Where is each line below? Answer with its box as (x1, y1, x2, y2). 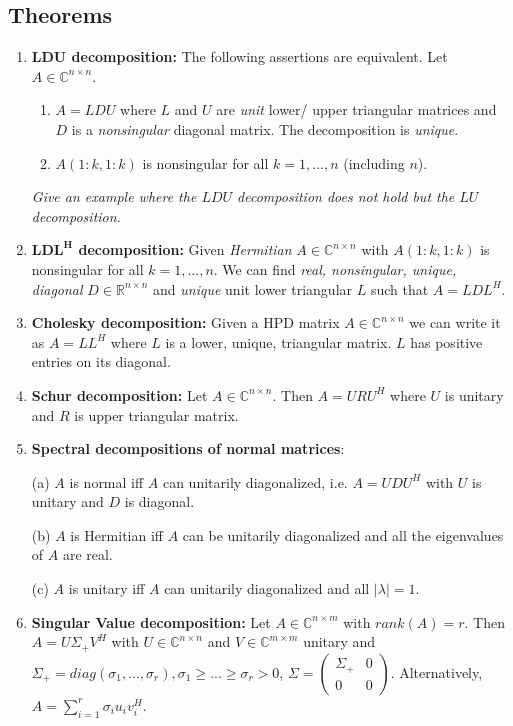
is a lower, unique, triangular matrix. (165, 331, 392, 352)
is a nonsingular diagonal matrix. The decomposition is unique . (71, 118, 459, 139)
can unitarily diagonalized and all (164, 578, 370, 599)
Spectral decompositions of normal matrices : (31, 438, 345, 459)
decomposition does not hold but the (237, 186, 455, 207)
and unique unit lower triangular (153, 278, 353, 299)
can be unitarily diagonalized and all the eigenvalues (182, 524, 504, 545)
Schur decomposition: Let (31, 384, 208, 405)
